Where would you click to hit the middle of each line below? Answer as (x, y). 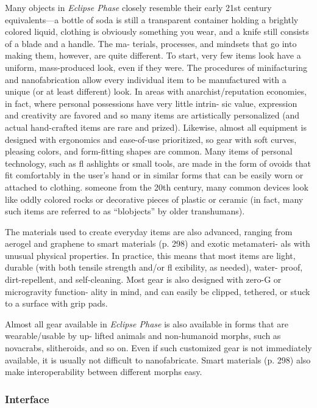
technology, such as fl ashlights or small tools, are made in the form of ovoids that (158, 163)
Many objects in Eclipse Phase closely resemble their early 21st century (138, 7)
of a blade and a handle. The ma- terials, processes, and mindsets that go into (151, 43)
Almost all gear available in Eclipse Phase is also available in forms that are (147, 323)
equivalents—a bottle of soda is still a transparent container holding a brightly (152, 19)
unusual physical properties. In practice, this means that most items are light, (150, 255)
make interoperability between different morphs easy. (104, 372)
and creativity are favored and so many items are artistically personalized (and (152, 115)
